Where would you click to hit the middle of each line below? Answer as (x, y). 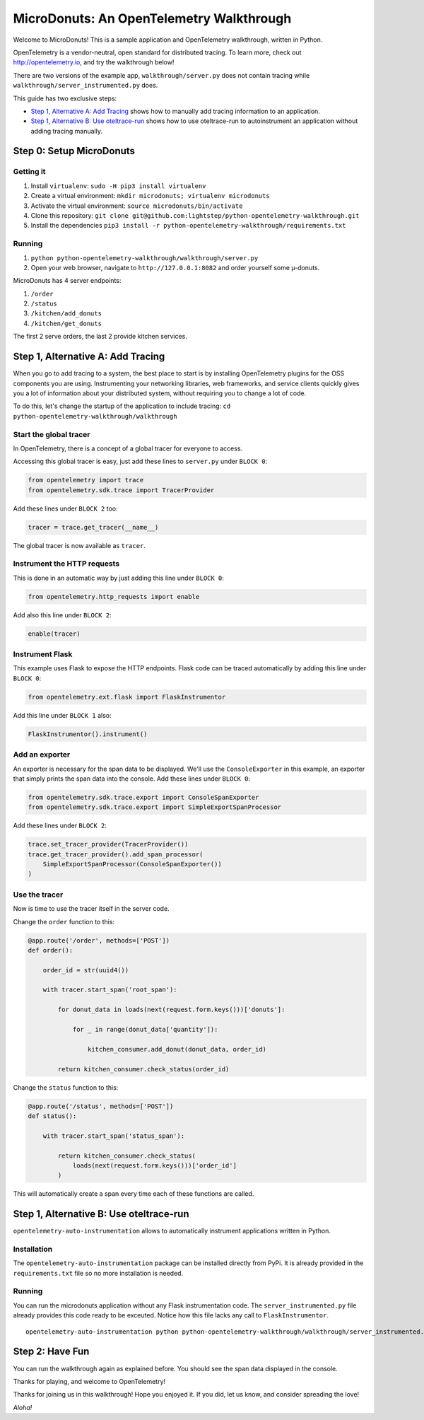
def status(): (52, 1116)
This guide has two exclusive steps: (65, 98)
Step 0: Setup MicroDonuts (74, 151)
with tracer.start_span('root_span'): (110, 990)
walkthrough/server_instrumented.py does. (86, 86)
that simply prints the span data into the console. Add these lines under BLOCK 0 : (132, 779)
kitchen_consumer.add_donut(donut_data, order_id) (177, 1049)
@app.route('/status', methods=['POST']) (101, 1106)
